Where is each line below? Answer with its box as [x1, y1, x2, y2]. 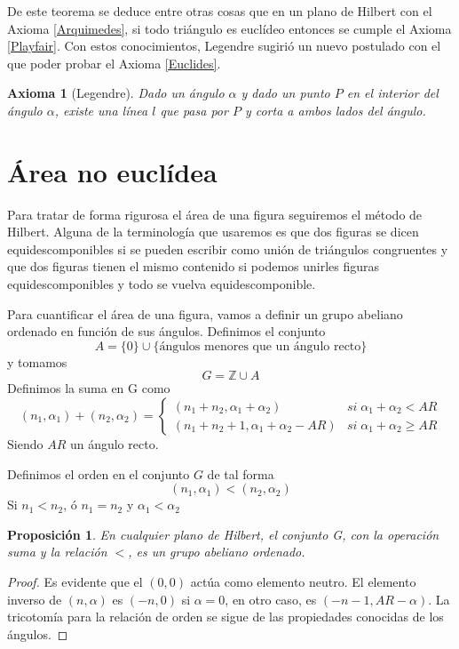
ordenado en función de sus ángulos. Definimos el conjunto [7, 322, 326, 341]
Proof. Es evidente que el [7, 573, 143, 590]
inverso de [7, 589, 62, 608]
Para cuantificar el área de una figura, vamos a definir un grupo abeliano [7, 304, 403, 323]
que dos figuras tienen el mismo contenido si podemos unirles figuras [7, 257, 380, 276]
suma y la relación [7, 542, 107, 561]
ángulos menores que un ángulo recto [159, 340, 361, 353]
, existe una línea [54, 100, 148, 119]
